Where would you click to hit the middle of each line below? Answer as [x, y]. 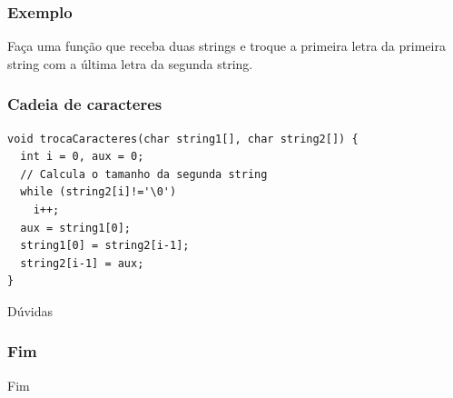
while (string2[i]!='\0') [98, 192]
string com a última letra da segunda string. [130, 63]
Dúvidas [30, 310]
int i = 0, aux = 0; [82, 157]
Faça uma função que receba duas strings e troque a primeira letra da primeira [226, 46]
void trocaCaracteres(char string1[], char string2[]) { [183, 139]
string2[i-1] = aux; [82, 263]
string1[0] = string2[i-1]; [105, 246]
